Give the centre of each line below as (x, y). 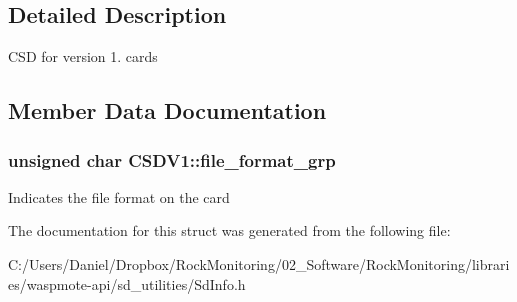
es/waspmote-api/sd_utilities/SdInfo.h (127, 283)
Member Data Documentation (167, 110)
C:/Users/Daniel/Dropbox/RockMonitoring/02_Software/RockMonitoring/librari (259, 263)
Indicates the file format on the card (119, 196)
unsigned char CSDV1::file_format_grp (172, 159)
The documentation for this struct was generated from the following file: (229, 230)
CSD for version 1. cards (83, 56)
